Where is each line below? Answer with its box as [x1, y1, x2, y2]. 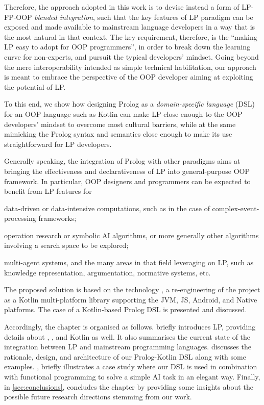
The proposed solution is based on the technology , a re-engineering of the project [4, 284, 260, 295]
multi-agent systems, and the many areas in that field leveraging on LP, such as [4, 257, 254, 268]
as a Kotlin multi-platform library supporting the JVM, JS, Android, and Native [4, 294, 257, 305]
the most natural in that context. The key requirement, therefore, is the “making [4, 31, 257, 42]
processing [4, 213, 36, 223]
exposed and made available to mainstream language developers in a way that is [4, 21, 255, 32]
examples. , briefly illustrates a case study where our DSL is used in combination [4, 361, 257, 372]
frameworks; [38, 213, 77, 223]
